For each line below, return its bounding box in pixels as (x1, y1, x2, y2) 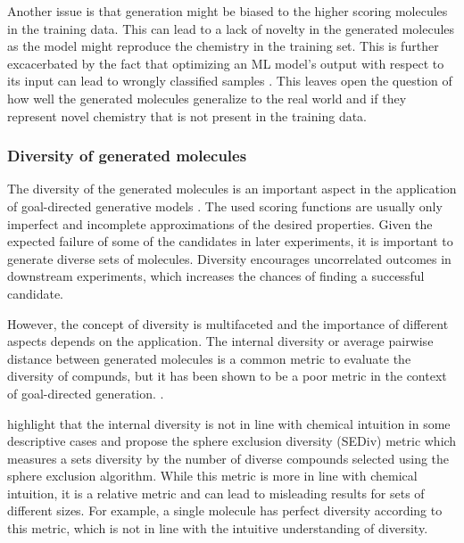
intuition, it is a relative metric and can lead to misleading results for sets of (7, 483, 425, 502)
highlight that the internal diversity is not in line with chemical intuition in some (7, 414, 451, 432)
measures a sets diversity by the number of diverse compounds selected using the (7, 448, 450, 467)
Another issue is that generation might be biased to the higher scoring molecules (7, 2, 448, 20)
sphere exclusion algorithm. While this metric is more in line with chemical (7, 466, 418, 485)
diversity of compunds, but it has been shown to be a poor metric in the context (7, 366, 447, 385)
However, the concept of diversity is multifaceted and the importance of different (7, 314, 449, 333)
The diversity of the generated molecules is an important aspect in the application (7, 179, 457, 198)
